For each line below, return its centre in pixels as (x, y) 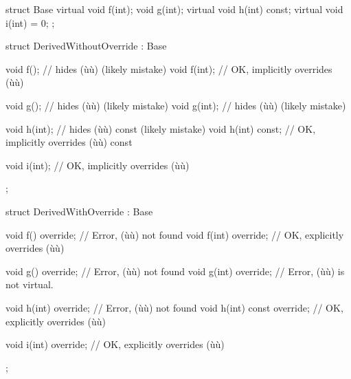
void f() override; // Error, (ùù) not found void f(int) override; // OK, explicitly (175, 234)
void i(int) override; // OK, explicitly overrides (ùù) (115, 344)
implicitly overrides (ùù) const (69, 142)
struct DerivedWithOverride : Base (79, 211)
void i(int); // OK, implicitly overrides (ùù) (98, 165)
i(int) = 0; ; (30, 22)
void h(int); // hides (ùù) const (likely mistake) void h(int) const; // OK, (161, 128)
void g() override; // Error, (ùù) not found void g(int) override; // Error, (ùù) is (175, 271)
